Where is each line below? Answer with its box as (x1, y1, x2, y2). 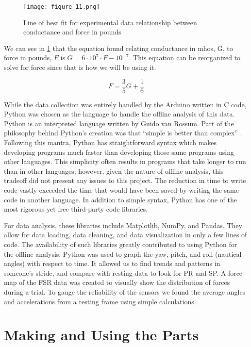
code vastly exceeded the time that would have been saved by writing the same (4, 185, 239, 195)
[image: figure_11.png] (23, 3, 100, 10)
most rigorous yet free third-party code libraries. (4, 204, 148, 214)
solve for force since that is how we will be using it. (4, 62, 156, 72)
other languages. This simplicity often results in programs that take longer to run (4, 156, 246, 166)
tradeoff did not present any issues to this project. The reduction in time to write (4, 175, 246, 185)
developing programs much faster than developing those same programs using (4, 147, 234, 157)
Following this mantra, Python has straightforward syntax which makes (4, 137, 217, 148)
